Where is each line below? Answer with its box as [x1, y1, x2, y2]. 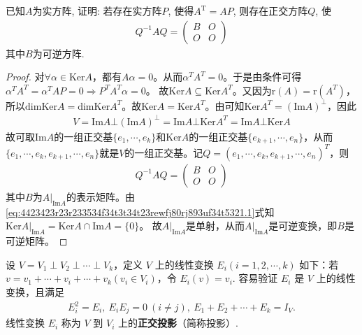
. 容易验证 [232, 271, 278, 285]
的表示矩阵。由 [66, 189, 135, 204]
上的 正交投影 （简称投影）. [118, 315, 238, 330]
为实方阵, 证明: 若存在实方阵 [32, 3, 162, 17]
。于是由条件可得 [223, 69, 302, 84]
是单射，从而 [186, 218, 245, 233]
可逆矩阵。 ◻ [6, 234, 68, 248]
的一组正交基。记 [124, 145, 203, 159]
